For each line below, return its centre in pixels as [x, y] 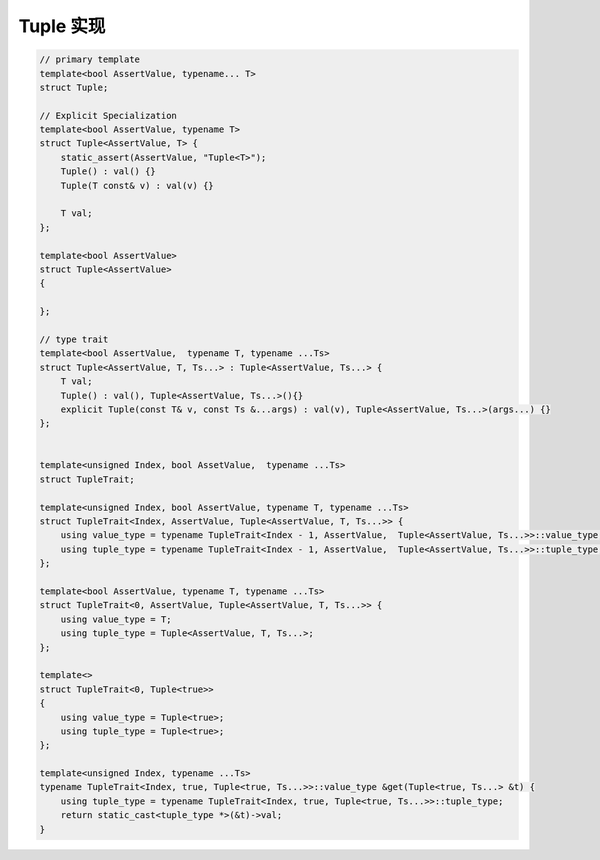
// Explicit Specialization [108, 115]
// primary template [89, 59]
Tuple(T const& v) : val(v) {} [137, 185]
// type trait [74, 339]
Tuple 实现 [62, 26]
